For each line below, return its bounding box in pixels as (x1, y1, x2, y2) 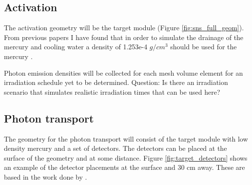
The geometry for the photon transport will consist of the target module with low (4, 133, 248, 144)
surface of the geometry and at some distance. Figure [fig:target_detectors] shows (4, 152, 248, 163)
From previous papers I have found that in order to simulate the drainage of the (4, 32, 244, 42)
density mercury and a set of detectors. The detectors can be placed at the (4, 143, 227, 153)
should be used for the (170, 41, 237, 52)
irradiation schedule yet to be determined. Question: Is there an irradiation (4, 77, 228, 87)
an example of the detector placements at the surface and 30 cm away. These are (4, 162, 245, 172)
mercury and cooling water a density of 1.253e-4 (4, 41, 148, 52)
